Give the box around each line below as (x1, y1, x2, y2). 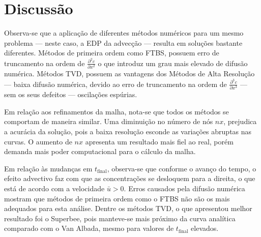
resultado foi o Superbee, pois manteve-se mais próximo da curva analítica (4, 213, 236, 223)
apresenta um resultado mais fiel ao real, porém (85, 136, 234, 146)
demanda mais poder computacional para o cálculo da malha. (4, 146, 196, 157)
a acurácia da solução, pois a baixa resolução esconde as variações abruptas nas (4, 126, 252, 137)
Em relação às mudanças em (4, 163, 93, 173)
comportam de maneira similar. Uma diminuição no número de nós (4, 116, 213, 127)
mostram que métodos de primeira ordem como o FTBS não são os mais (4, 193, 230, 203)
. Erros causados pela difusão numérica (124, 183, 245, 194)
